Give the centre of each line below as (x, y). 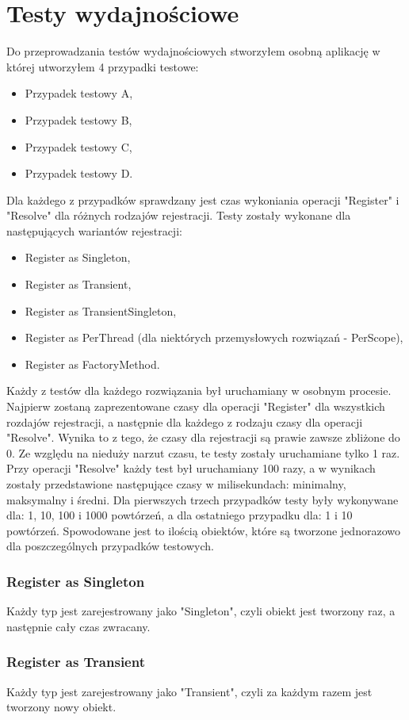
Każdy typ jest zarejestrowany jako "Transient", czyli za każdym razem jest (189, 691)
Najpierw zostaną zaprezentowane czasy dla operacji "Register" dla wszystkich (196, 406)
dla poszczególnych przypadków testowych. (110, 546)
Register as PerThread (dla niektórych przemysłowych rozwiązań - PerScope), (214, 337)
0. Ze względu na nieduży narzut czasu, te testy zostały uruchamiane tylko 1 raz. (203, 452)
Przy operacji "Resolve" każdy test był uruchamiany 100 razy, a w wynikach (191, 468)
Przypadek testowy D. (79, 173)
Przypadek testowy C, (78, 146)
